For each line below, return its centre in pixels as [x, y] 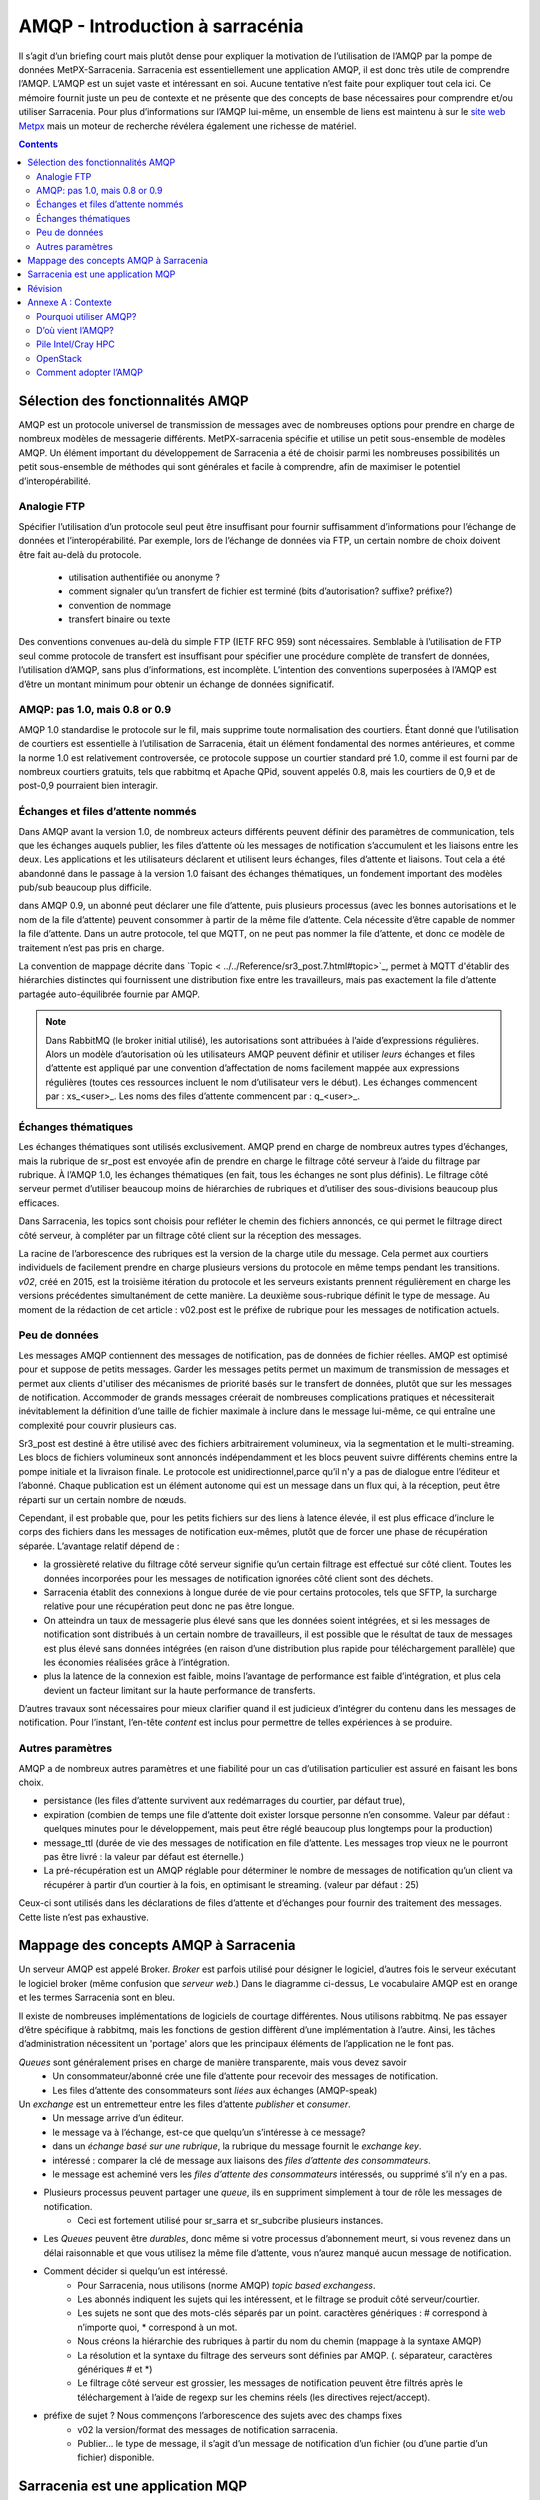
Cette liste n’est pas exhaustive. [84, 1917]
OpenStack [59, 358]
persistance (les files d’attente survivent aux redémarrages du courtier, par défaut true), [224, 1801]
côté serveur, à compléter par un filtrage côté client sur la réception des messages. [190, 1235]
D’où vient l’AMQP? [75, 330]
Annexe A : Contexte [69, 302]
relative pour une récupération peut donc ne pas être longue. [169, 1606]
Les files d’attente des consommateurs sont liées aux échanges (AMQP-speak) [215, 2090]
